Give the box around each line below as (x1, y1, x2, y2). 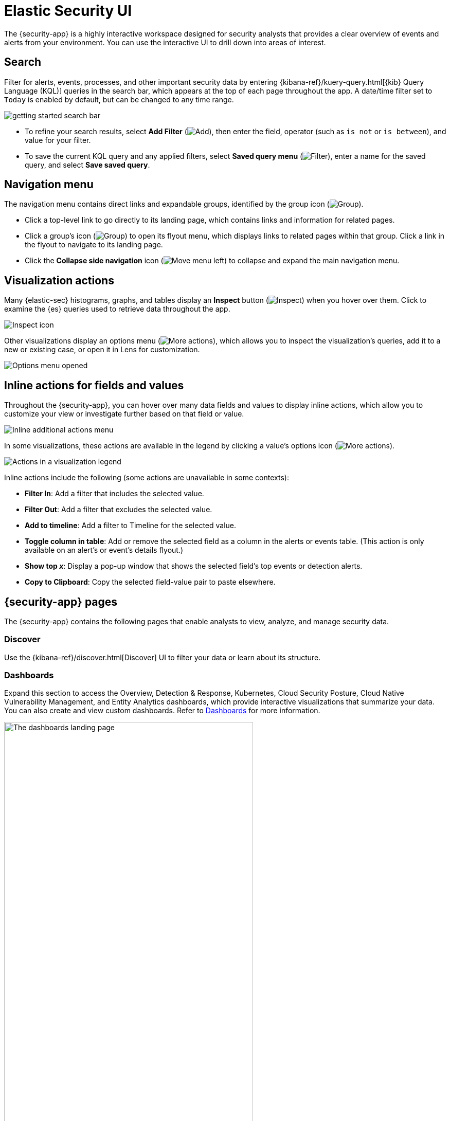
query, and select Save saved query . (25, 160, 150, 169)
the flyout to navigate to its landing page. (25, 240, 163, 249)
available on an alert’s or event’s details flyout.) (25, 546, 184, 555)
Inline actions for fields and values (4, 378, 184, 392)
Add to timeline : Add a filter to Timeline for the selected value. (25, 521, 237, 530)
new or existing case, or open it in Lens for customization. (4, 345, 200, 354)
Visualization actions (4, 274, 114, 287)
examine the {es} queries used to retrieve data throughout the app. (4, 304, 230, 314)
